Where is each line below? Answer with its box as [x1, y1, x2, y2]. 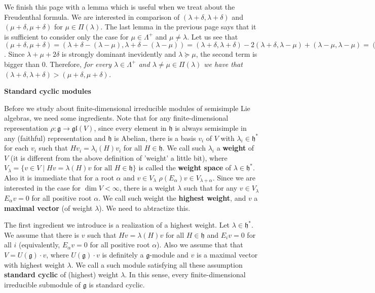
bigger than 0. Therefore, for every [4, 58, 112, 69]
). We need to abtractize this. [99, 202, 191, 213]
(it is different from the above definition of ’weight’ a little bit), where [10, 152, 228, 163]
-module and [149, 249, 189, 260]
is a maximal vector [197, 249, 258, 260]
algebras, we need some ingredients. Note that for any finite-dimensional [4, 113, 229, 123]
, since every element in [94, 122, 167, 133]
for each [4, 142, 29, 153]
